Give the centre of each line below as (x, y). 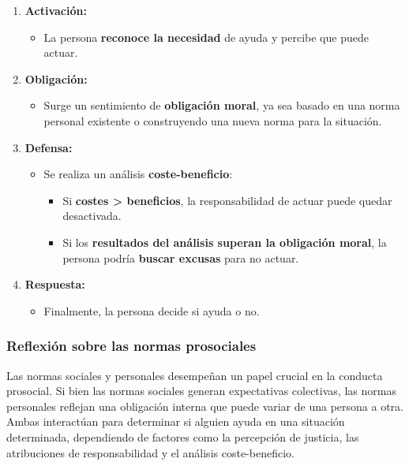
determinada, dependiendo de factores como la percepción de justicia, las (183, 436)
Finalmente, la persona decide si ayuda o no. (152, 310)
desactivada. (92, 216)
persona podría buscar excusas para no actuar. (181, 257)
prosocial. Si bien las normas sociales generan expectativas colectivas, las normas (201, 391)
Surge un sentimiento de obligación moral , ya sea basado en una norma (222, 105)
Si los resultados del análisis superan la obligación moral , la (225, 242)
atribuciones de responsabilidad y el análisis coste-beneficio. (150, 452)
